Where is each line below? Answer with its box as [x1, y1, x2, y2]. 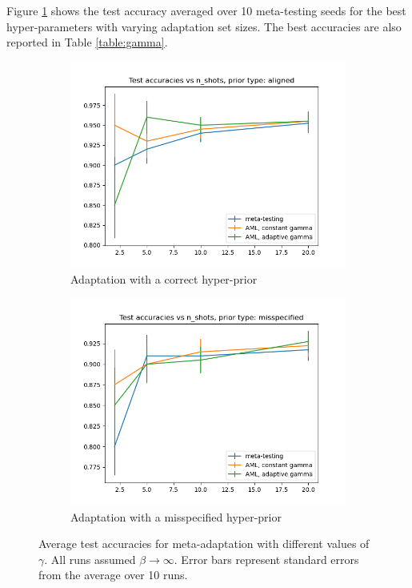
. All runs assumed [44, 550, 136, 567]
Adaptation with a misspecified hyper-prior [70, 508, 282, 525]
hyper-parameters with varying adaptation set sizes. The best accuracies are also [6, 18, 402, 34]
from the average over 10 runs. [38, 566, 188, 583]
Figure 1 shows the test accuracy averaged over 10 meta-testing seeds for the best [6, 2, 406, 18]
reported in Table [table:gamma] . [6, 34, 168, 50]
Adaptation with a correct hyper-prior [70, 271, 258, 288]
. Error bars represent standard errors [174, 550, 359, 567]
